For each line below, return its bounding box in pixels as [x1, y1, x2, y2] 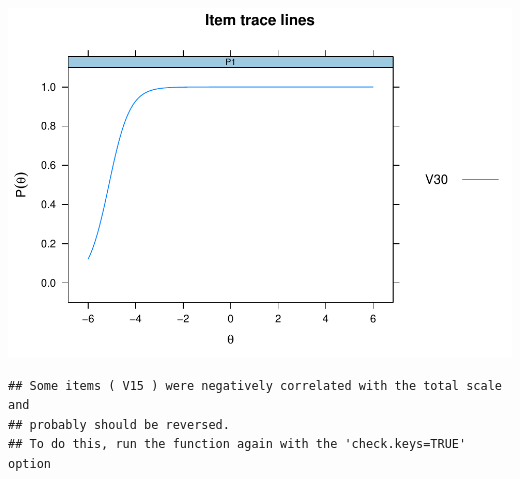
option [8, 456, 51, 471]
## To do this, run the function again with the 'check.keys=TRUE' [8, 437, 467, 452]
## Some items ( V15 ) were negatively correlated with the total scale [8, 378, 502, 393]
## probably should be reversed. [8, 417, 230, 432]
